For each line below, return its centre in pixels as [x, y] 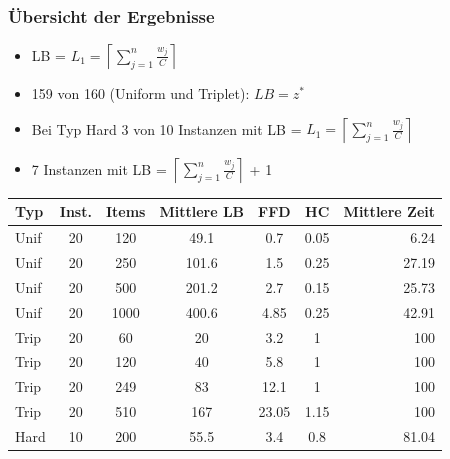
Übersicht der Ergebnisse [111, 15]
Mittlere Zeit [389, 211]
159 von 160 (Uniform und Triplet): [140, 93]
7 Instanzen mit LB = [99, 168]
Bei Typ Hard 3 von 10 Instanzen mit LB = [166, 128]
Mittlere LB [202, 211]
